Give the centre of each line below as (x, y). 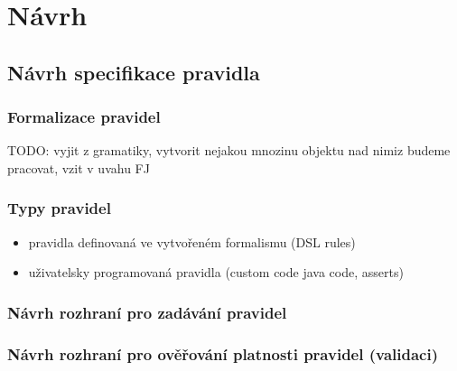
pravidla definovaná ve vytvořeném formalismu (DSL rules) (192, 241)
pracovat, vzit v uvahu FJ (79, 167)
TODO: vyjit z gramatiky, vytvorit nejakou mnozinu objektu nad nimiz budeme (229, 150)
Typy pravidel (59, 208)
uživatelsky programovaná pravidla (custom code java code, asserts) (216, 272)
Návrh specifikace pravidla (134, 72)
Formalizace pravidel (84, 117)
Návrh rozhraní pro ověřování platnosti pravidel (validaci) (223, 353)
